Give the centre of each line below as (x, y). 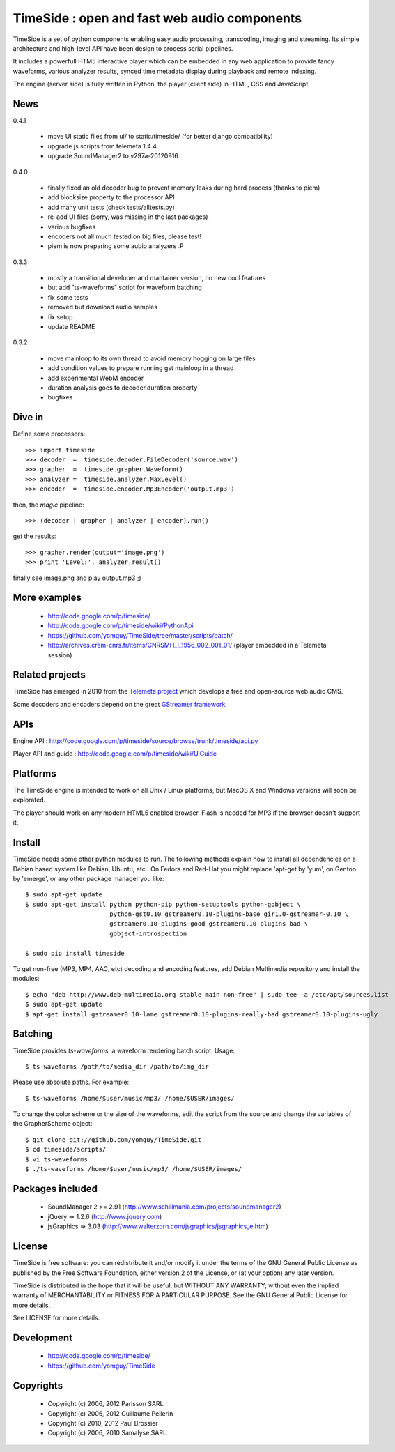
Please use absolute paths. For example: (71, 1082)
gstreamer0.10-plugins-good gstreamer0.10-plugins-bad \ (209, 924)
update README (71, 327)
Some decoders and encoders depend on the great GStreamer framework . (120, 704)
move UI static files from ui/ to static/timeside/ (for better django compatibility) (160, 137)
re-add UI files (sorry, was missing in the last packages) (128, 217)
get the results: (34, 536)
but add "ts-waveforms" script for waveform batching (125, 288)
